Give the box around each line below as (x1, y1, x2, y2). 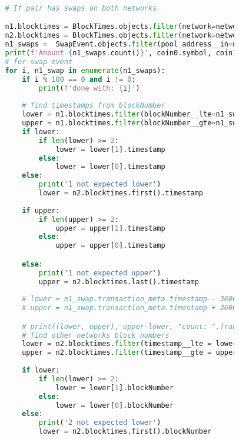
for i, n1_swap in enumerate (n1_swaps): (5, 66, 165, 75)
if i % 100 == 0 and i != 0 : (22, 75, 136, 84)
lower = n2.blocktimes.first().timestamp (38, 189, 204, 198)
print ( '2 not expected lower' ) (38, 418, 161, 427)
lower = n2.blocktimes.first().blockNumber (38, 427, 212, 436)
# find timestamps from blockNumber (22, 101, 165, 110)
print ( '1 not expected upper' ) (38, 268, 161, 277)
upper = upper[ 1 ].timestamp (55, 224, 165, 232)
